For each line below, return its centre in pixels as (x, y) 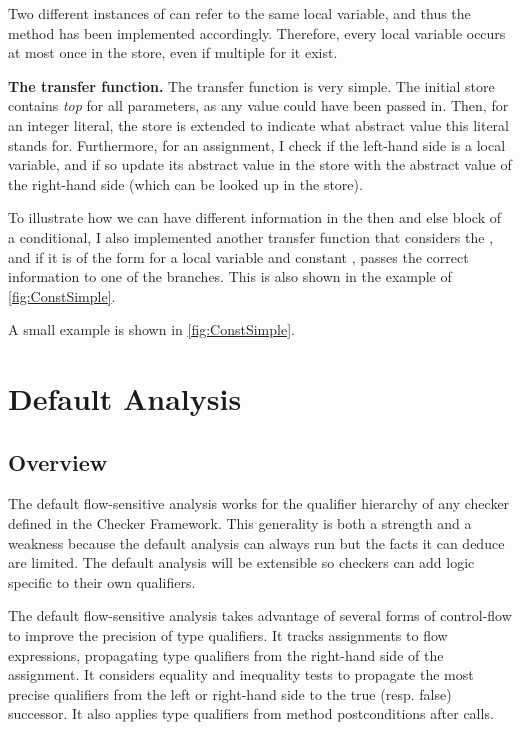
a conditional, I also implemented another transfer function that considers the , (251, 236)
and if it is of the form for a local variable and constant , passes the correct (238, 256)
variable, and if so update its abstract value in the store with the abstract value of (260, 164)
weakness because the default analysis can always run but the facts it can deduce (256, 542)
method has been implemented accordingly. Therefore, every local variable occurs (257, 32)
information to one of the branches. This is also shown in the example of (230, 276)
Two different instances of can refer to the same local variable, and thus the (239, 13)
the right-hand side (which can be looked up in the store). (185, 183)
